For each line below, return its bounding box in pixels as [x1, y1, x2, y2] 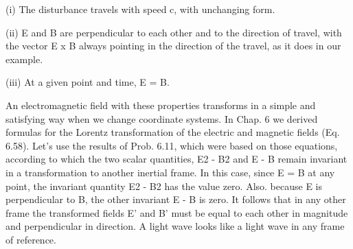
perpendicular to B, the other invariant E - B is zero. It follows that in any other [5, 192, 346, 206]
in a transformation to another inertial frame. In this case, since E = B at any [5, 165, 335, 179]
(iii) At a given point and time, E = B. [5, 75, 170, 89]
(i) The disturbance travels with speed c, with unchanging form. [5, 2, 275, 16]
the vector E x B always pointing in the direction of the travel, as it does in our [5, 38, 341, 53]
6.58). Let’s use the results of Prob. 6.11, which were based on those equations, [5, 138, 338, 152]
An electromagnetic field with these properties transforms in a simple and [5, 97, 316, 112]
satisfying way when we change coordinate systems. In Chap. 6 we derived [5, 111, 318, 126]
